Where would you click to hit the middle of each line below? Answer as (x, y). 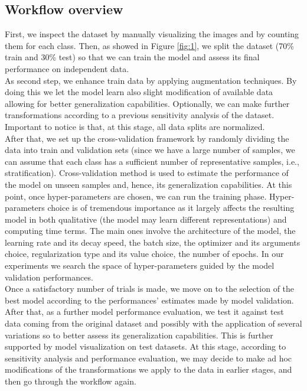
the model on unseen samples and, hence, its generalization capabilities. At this (148, 184)
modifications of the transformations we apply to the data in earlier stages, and (148, 369)
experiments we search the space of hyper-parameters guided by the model (140, 265)
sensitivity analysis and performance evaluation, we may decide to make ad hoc (148, 358)
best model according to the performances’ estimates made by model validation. (149, 300)
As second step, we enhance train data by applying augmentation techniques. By (151, 80)
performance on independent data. (67, 68)
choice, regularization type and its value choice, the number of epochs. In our (144, 254)
